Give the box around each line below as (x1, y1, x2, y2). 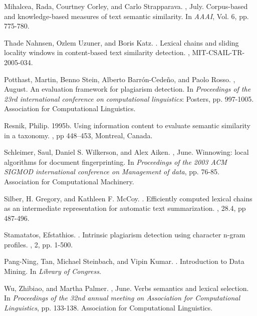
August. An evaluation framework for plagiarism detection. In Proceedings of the (4, 84, 251, 94)
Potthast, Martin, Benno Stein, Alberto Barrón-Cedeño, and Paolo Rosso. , (4, 74, 235, 84)
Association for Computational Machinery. (4, 176, 134, 186)
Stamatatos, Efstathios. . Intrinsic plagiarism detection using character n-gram (4, 229, 245, 240)
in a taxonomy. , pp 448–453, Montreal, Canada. (4, 130, 153, 140)
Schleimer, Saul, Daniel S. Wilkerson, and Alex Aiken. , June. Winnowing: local (4, 147, 249, 157)
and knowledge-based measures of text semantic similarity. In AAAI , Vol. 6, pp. (4, 11, 249, 21)
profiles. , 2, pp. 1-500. (4, 239, 73, 249)
